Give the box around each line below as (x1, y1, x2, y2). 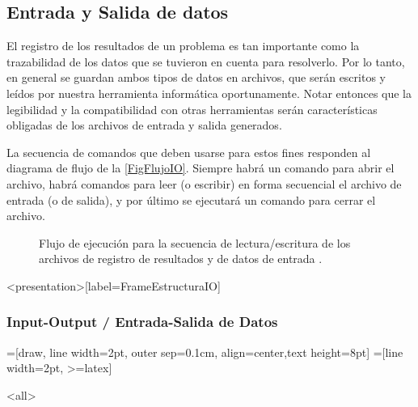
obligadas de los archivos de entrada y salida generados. (6, 117, 282, 134)
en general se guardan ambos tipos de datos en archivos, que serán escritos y (6, 69, 386, 86)
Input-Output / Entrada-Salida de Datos (6, 312, 278, 332)
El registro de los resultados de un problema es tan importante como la (6, 37, 360, 54)
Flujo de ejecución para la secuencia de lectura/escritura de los (39, 234, 351, 251)
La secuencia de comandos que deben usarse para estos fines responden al (6, 143, 371, 160)
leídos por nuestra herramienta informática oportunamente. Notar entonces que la (6, 84, 412, 101)
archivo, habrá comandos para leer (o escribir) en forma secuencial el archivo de (6, 175, 402, 192)
